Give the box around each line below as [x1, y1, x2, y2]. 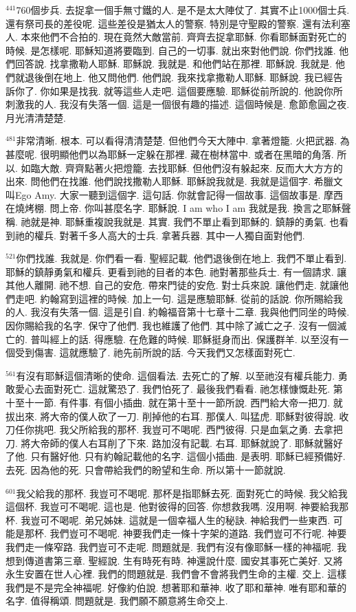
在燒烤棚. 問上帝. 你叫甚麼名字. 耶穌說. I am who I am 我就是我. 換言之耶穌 [5, 201, 342, 215]
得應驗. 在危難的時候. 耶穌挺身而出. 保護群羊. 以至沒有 [94, 331, 340, 346]
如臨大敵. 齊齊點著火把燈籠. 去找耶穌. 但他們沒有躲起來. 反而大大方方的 [21, 160, 343, 175]
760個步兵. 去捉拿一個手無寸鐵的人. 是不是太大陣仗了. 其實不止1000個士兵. [16, 3, 350, 17]
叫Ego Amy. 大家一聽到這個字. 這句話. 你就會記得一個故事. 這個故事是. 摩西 [5, 187, 343, 201]
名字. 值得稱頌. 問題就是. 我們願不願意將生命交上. [5, 593, 228, 608]
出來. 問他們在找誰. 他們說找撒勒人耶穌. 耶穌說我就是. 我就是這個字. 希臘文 [5, 174, 343, 188]
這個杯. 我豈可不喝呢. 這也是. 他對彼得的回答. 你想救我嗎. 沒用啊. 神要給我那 [5, 499, 349, 514]
